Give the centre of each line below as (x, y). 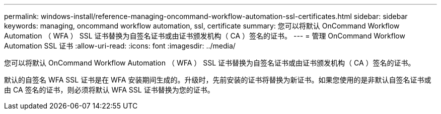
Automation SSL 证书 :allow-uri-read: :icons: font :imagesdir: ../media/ (120, 46)
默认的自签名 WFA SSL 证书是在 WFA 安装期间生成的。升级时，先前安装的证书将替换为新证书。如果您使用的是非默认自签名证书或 (218, 80)
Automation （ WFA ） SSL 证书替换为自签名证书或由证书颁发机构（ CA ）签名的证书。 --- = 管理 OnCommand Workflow (205, 36)
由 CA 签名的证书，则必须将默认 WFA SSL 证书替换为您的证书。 (109, 90)
